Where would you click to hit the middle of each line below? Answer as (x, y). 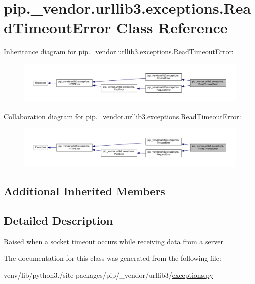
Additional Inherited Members (85, 191)
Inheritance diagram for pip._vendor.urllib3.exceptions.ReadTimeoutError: (119, 52)
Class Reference (172, 28)
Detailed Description (59, 220)
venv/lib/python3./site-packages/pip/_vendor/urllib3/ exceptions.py (109, 275)
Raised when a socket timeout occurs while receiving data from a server (114, 241)
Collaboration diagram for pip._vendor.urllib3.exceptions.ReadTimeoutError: (123, 116)
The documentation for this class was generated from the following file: (113, 258)
